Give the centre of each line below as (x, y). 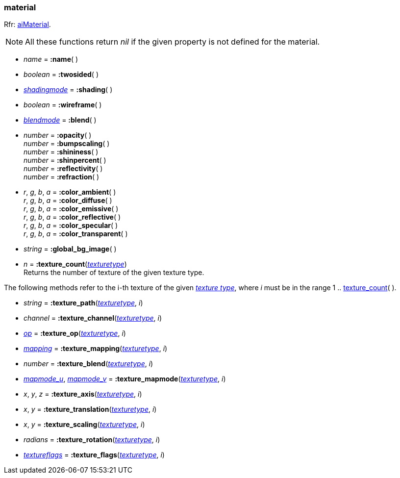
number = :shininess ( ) (61, 152)
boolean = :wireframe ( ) (63, 105)
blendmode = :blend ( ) (60, 120)
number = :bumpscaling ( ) (67, 144)
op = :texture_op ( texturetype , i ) (75, 333)
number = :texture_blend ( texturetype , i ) (88, 364)
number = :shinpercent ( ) (65, 160)
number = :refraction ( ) (62, 177)
